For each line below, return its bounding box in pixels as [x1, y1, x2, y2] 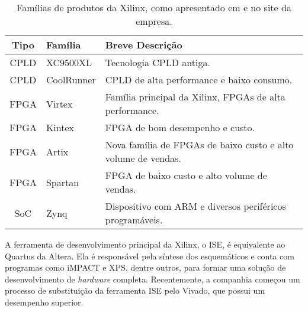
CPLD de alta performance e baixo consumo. [105, 73, 293, 86]
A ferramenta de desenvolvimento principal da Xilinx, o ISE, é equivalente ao [5, 238, 285, 250]
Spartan [46, 175, 79, 189]
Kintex [46, 121, 75, 134]
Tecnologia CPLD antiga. [105, 56, 210, 69]
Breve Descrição [105, 38, 182, 51]
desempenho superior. [5, 295, 84, 308]
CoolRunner [46, 73, 96, 86]
